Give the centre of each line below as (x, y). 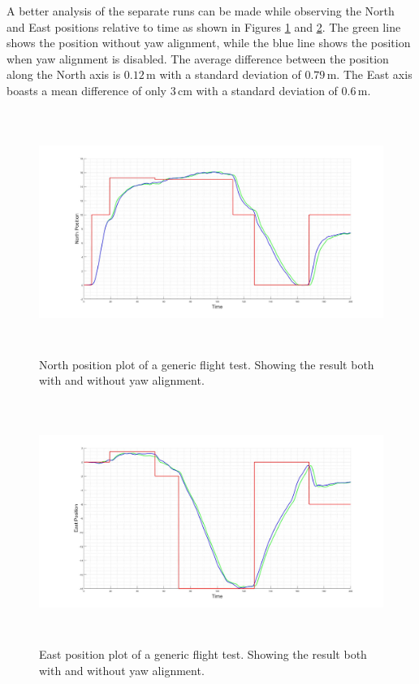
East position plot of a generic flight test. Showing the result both (203, 654)
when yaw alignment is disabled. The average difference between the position (198, 58)
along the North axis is (64, 74)
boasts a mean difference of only (86, 90)
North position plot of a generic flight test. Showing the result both (207, 364)
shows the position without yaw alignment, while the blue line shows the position (209, 43)
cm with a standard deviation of (257, 90)
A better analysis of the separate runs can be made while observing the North (201, 11)
